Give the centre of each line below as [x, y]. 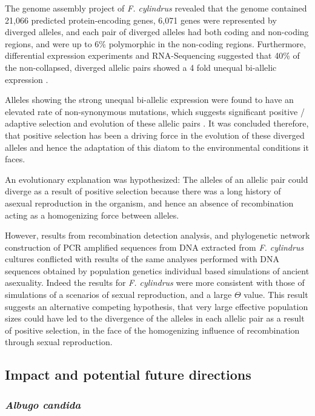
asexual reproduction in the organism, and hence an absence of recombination [149, 203]
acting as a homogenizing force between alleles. [92, 215]
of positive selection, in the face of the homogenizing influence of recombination [152, 330]
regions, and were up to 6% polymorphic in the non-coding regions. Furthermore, [155, 43]
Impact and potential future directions [128, 375]
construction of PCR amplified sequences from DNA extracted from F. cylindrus [154, 247]
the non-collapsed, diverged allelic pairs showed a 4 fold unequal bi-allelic [141, 67]
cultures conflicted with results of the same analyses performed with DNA [142, 259]
